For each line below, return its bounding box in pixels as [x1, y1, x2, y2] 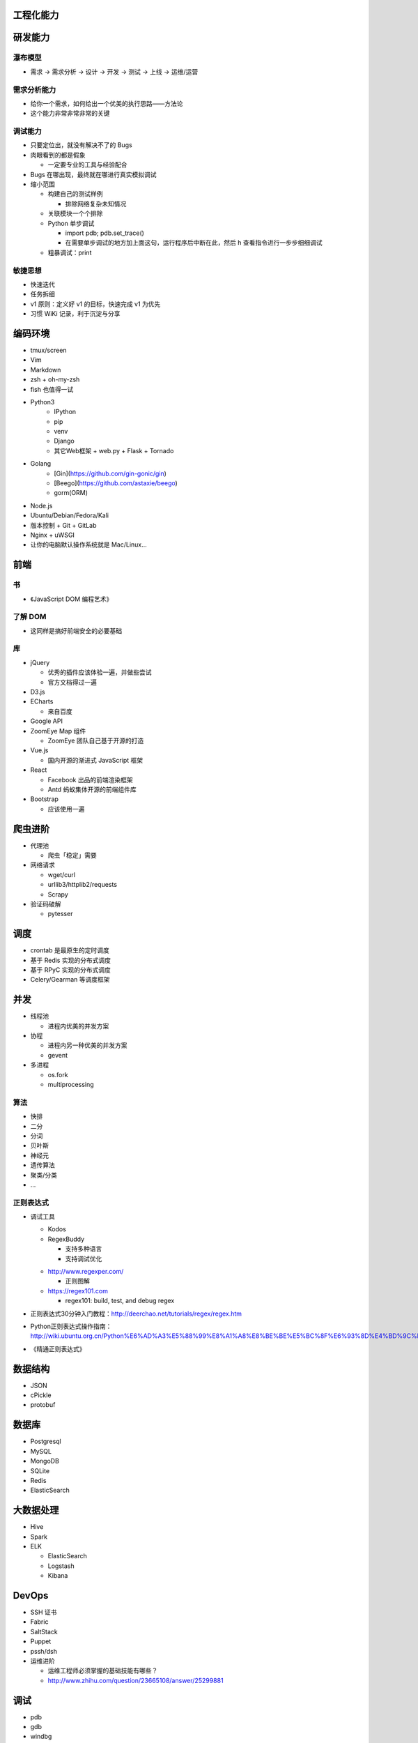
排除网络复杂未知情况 [65, 199, 127, 208]
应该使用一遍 [47, 805, 85, 813]
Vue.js [30, 746, 49, 754]
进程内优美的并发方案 [47, 1021, 109, 1030]
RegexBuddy [47, 1235, 85, 1243]
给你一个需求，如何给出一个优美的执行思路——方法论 [30, 99, 183, 107]
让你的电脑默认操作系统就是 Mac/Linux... [30, 540, 148, 549]
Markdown [30, 365, 61, 374]
